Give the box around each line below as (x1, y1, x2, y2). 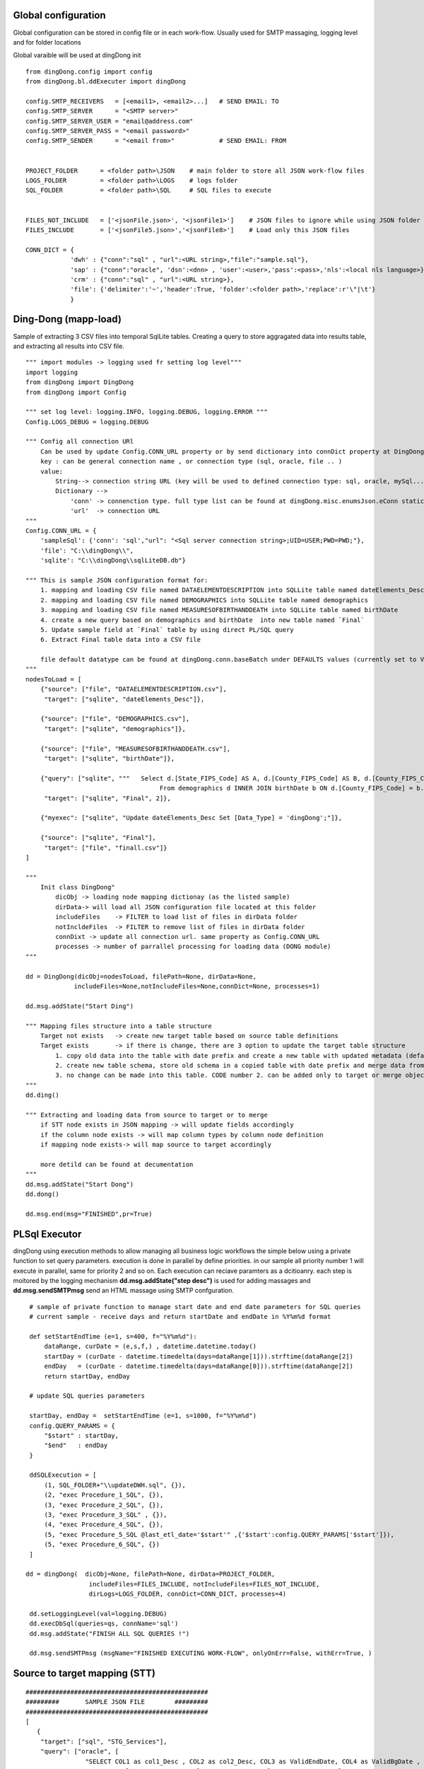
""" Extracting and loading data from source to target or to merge (25, 1111, 268, 1119)
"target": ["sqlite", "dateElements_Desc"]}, (44, 695, 205, 703)
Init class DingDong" (40, 883, 116, 892)
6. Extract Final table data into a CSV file (40, 635, 201, 644)
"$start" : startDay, (44, 1431, 119, 1439)
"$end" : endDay (44, 1441, 108, 1450)
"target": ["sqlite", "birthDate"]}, (44, 754, 175, 762)
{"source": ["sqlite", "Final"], (40, 834, 157, 842)
